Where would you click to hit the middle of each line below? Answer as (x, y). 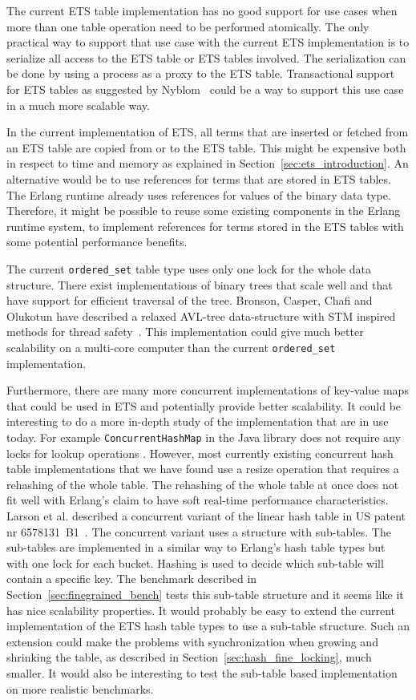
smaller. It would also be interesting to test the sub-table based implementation (202, 672)
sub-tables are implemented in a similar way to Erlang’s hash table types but (196, 547)
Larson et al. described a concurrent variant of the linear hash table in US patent (206, 516)
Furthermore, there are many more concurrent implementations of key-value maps (208, 390)
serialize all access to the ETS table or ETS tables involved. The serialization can (206, 57)
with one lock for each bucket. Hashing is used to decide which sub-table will (195, 562)
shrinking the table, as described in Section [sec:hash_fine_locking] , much (189, 657)
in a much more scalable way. (78, 105)
